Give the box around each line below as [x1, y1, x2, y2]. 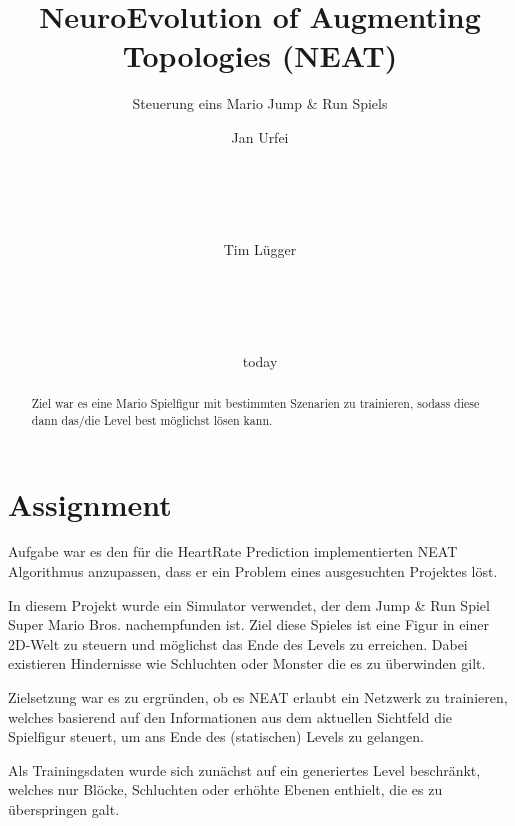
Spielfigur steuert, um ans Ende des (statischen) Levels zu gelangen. [8, 726, 424, 747]
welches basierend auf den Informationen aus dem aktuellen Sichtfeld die [8, 706, 453, 727]
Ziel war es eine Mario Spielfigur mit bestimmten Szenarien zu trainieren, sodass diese [31, 395, 480, 412]
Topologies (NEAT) [122, 35, 398, 76]
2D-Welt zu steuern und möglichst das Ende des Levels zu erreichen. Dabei [8, 633, 468, 654]
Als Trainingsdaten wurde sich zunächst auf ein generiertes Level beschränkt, [8, 759, 481, 780]
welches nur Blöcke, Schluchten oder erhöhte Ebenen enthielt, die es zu [8, 779, 443, 800]
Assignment [8, 483, 172, 524]
